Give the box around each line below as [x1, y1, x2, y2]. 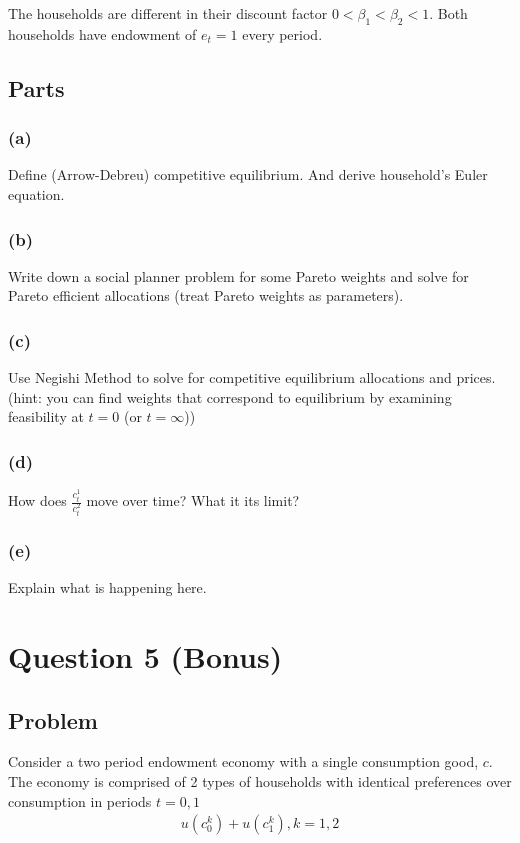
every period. [242, 23, 323, 44]
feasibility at [8, 406, 84, 427]
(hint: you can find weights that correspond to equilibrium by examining [8, 386, 452, 407]
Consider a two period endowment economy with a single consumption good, [8, 751, 479, 772]
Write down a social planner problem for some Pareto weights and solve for [8, 265, 469, 286]
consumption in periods [8, 790, 152, 811]
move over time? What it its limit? [86, 490, 300, 511]
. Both [429, 3, 468, 23]
